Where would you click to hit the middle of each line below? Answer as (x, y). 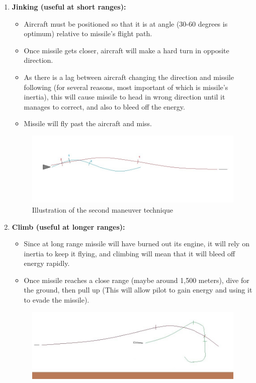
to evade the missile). (57, 300)
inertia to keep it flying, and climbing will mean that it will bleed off (130, 253)
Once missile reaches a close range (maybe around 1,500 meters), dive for (137, 280)
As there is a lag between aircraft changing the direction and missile (129, 77)
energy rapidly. (47, 263)
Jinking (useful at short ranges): (69, 7)
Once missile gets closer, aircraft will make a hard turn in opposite (126, 50)
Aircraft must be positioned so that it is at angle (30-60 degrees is (126, 23)
